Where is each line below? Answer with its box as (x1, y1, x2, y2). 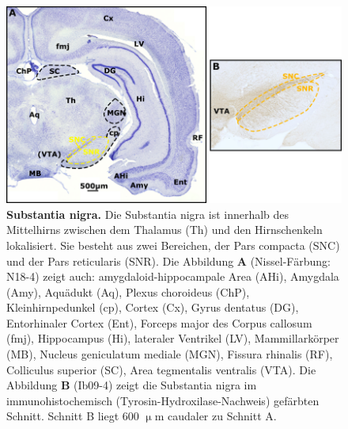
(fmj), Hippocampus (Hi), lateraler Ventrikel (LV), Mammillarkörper (6, 330, 339, 347)
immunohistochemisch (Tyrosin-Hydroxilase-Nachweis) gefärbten (6, 392, 320, 408)
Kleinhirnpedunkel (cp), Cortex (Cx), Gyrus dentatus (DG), (6, 299, 299, 316)
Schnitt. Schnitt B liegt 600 (6, 408, 139, 424)
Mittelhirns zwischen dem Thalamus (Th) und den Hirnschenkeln (6, 221, 323, 238)
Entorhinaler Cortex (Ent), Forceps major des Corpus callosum (6, 314, 312, 331)
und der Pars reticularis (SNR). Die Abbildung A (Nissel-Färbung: (6, 252, 331, 269)
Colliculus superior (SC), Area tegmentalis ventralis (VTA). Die (6, 361, 316, 377)
